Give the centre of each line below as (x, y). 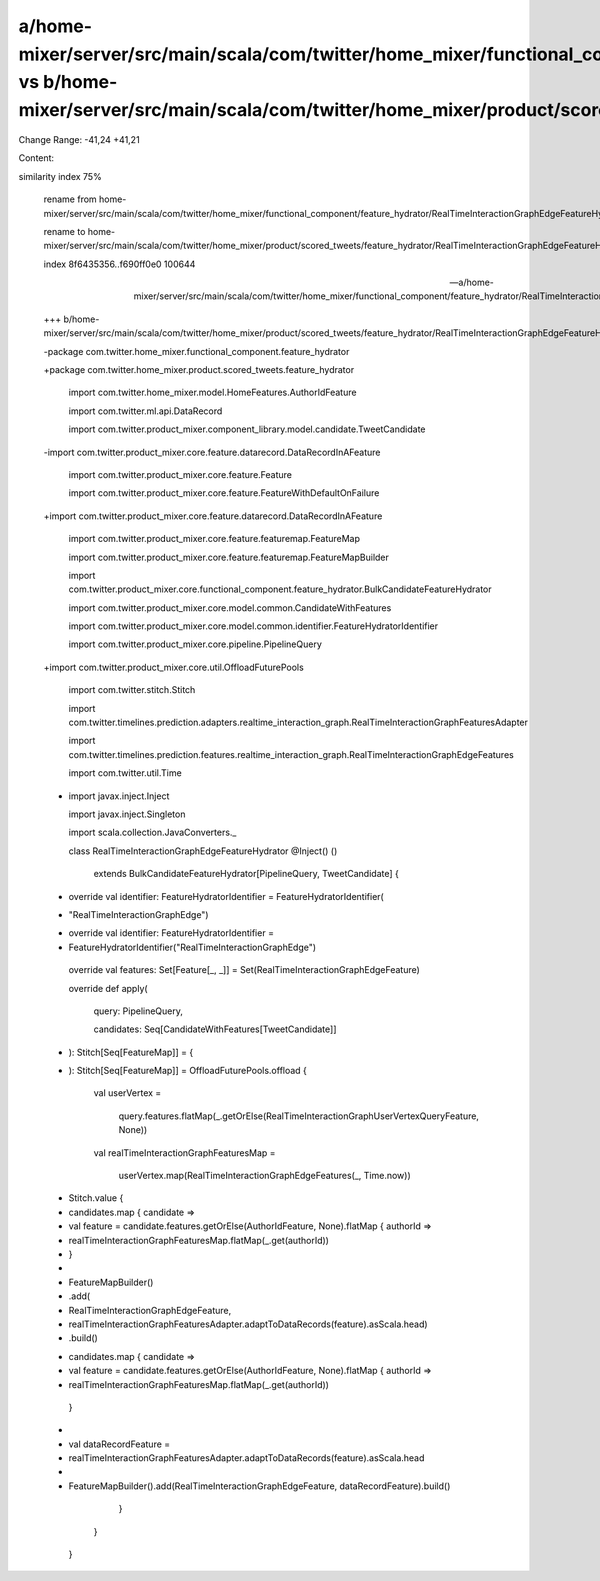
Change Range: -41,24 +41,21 (79, 139)
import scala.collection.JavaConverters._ (152, 832)
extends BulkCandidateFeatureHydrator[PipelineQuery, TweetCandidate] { (246, 874)
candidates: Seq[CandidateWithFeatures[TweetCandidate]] (215, 1029)
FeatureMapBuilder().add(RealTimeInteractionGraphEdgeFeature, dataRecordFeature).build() (259, 1486)
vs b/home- (68, 82)
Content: (36, 158)
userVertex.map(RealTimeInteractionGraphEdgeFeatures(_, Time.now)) (264, 1176)
